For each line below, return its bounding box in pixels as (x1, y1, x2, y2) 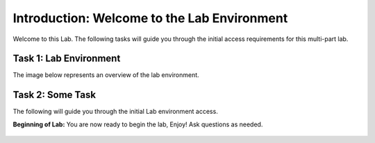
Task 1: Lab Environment (12, 53, 121, 65)
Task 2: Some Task (12, 89, 97, 101)
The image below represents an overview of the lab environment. (12, 71, 199, 79)
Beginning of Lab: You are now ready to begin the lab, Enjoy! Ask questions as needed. (12, 120, 263, 128)
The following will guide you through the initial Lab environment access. (12, 108, 218, 116)
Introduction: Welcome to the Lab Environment (12, 10, 288, 26)
